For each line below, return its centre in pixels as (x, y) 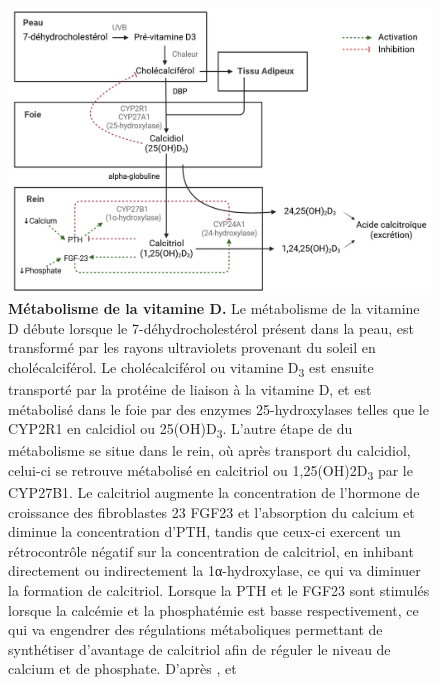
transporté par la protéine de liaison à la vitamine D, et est (190, 389)
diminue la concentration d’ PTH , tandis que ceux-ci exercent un (204, 531)
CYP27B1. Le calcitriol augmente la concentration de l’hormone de (214, 492)
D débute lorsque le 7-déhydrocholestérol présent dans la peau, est (211, 327)
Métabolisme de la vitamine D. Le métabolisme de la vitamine (214, 308)
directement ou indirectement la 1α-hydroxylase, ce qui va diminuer (214, 570)
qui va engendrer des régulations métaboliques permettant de (195, 629)
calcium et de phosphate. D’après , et (122, 668)
